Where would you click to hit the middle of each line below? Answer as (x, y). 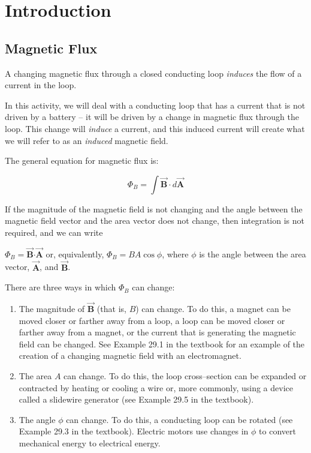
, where (175, 253)
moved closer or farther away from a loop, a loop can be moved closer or (152, 320)
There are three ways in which (61, 287)
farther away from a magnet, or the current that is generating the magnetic (157, 332)
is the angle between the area (253, 253)
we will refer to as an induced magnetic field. (87, 140)
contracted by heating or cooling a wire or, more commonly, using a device (156, 387)
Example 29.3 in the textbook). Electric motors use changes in (134, 431)
